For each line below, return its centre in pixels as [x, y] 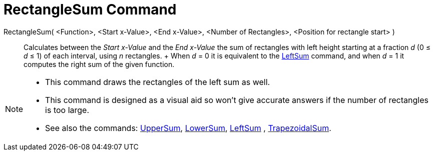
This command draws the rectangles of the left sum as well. [158, 82]
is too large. [67, 110]
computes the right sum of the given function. [99, 64]
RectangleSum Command [90, 9]
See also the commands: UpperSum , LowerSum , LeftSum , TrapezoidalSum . [188, 128]
